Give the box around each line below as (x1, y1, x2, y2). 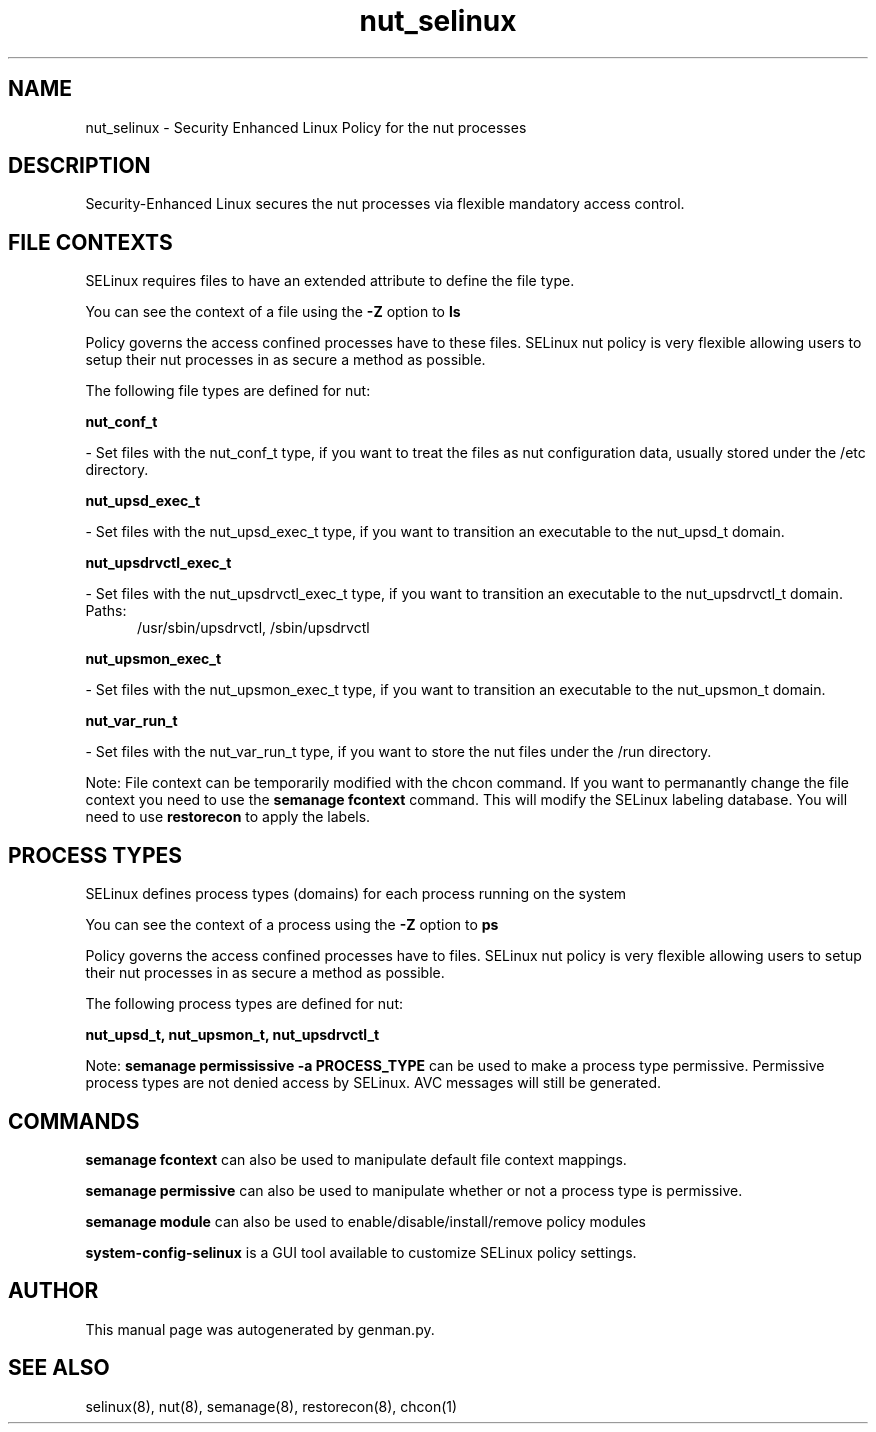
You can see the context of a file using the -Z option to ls (85, 303, 461, 321)
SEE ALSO (8, 1355, 110, 1381)
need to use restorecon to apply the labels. (85, 808, 371, 826)
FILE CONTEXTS (8, 229, 173, 255)
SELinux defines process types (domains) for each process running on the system (85, 885, 627, 903)
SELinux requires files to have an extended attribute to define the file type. (85, 272, 575, 290)
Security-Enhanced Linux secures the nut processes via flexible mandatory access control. (85, 195, 685, 213)
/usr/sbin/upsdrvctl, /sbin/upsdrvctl (137, 619, 370, 637)
